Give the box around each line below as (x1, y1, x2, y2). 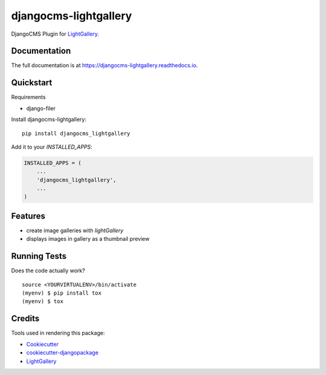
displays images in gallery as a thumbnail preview (26, 235, 150, 243)
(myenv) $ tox (22, 298, 63, 305)
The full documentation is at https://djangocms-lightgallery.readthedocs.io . (11, 62, 198, 69)
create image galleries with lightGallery (26, 227, 124, 234)
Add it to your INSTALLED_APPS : (11, 143, 93, 151)
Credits (11, 313, 40, 324)
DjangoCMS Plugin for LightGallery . (11, 30, 100, 37)
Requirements (11, 94, 46, 101)
